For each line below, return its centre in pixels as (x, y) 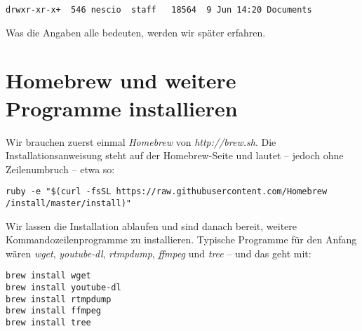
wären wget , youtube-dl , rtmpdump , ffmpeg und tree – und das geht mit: (159, 253)
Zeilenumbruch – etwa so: (60, 169)
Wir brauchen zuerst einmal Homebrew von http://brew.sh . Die (141, 141)
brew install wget (48, 276)
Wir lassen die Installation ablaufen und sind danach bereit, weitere (152, 225)
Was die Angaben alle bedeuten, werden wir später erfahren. (136, 32)
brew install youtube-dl (63, 288)
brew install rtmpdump (59, 299)
